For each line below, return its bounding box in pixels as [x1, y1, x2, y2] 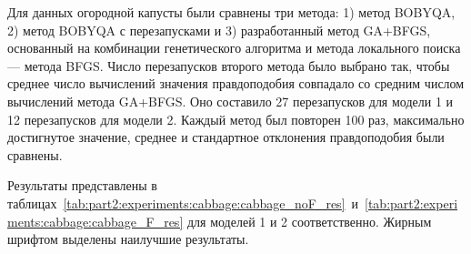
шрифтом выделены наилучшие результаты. [7, 229, 249, 249]
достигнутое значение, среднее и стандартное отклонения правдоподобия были [7, 127, 445, 147]
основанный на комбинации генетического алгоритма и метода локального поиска [7, 38, 461, 57]
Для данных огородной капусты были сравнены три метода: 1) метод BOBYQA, [7, 3, 456, 21]
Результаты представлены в [7, 176, 157, 195]
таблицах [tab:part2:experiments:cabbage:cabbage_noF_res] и [7, 193, 359, 212]
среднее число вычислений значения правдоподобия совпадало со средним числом [7, 74, 465, 93]
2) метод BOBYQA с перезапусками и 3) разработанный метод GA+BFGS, [7, 20, 431, 39]
